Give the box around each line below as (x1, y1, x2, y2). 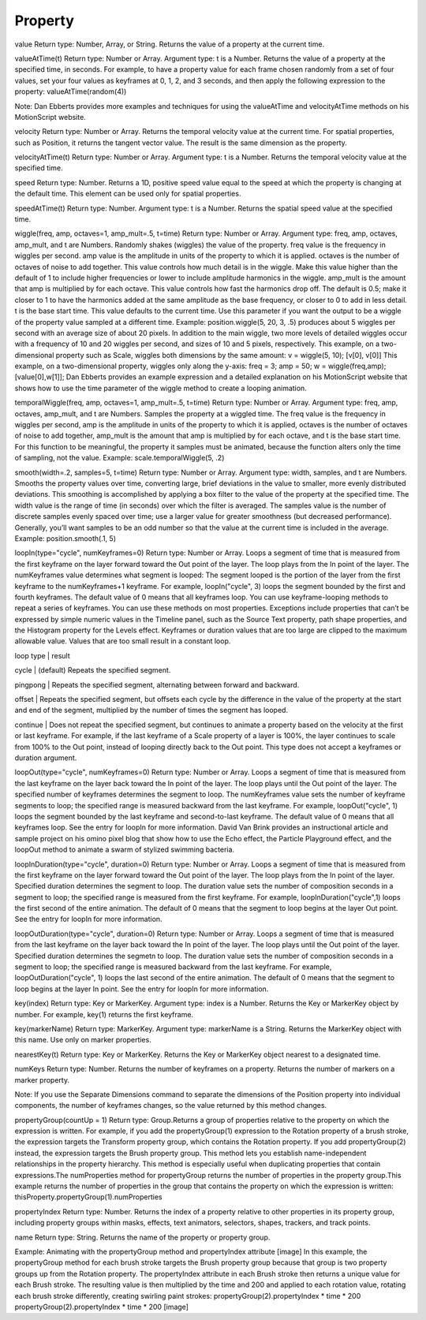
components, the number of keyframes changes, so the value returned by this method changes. (14, 1101, 327, 1110)
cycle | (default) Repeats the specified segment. (14, 666, 171, 675)
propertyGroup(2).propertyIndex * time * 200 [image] (14, 1302, 189, 1311)
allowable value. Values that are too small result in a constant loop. (14, 636, 231, 646)
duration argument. (14, 753, 77, 763)
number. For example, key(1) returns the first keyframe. (14, 1009, 193, 1019)
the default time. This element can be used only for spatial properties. (14, 189, 241, 199)
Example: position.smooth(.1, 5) (14, 533, 117, 543)
